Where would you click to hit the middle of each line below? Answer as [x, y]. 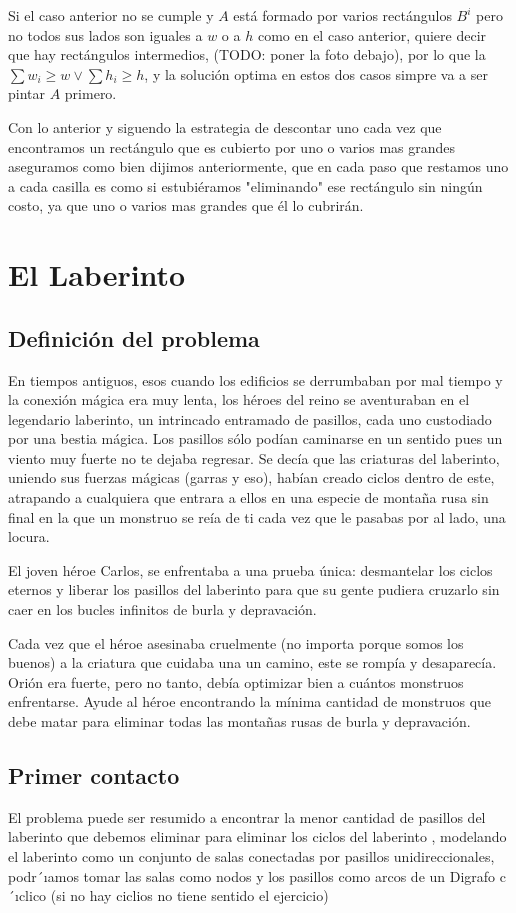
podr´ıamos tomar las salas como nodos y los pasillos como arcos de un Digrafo [252, 875]
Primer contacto [94, 775]
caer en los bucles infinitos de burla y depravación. [162, 609]
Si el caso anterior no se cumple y [111, 15]
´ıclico [27, 895]
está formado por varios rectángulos [342, 15]
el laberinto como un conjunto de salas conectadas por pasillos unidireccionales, [251, 856]
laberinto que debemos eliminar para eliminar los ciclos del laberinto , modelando [257, 836]
